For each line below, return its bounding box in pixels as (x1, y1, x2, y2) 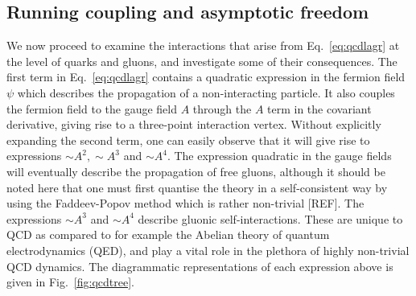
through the (192, 100, 252, 117)
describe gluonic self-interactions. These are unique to (138, 210, 403, 227)
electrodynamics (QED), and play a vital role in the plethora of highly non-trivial (6, 241, 410, 258)
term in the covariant (267, 100, 372, 117)
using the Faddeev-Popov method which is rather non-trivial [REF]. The (6, 195, 365, 212)
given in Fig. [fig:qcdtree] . (6, 273, 134, 290)
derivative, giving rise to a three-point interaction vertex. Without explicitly (6, 116, 381, 133)
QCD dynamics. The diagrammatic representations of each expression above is (6, 257, 393, 274)
